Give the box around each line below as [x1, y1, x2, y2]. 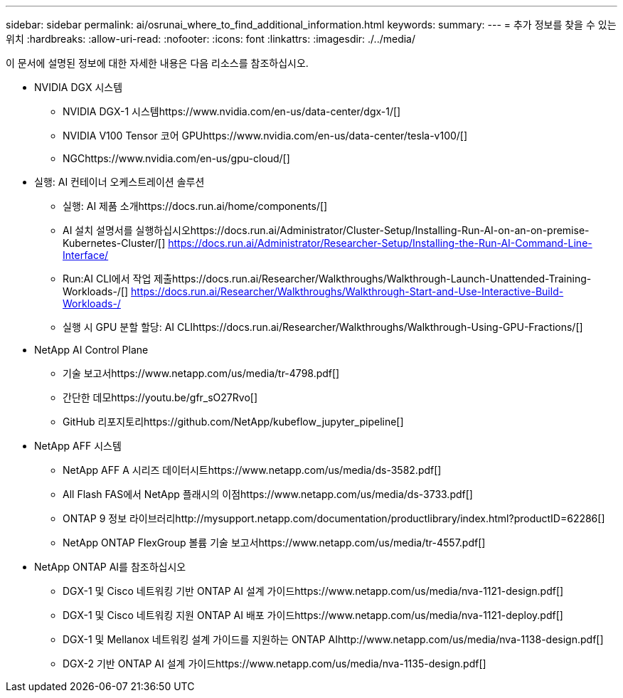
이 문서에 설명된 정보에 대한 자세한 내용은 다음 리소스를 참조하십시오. [6, 57, 309, 69]
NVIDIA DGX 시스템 [34, 81, 123, 93]
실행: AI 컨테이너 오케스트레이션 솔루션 [34, 176, 205, 188]
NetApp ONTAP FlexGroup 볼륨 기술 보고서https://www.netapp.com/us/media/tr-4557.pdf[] [63, 536, 486, 549]
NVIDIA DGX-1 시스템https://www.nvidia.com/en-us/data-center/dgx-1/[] [63, 105, 401, 117]
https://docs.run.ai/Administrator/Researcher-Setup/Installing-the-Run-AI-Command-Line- [168, 237, 592, 249]
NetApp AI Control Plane [34, 344, 149, 356]
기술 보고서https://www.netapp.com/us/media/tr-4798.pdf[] [63, 367, 340, 379]
